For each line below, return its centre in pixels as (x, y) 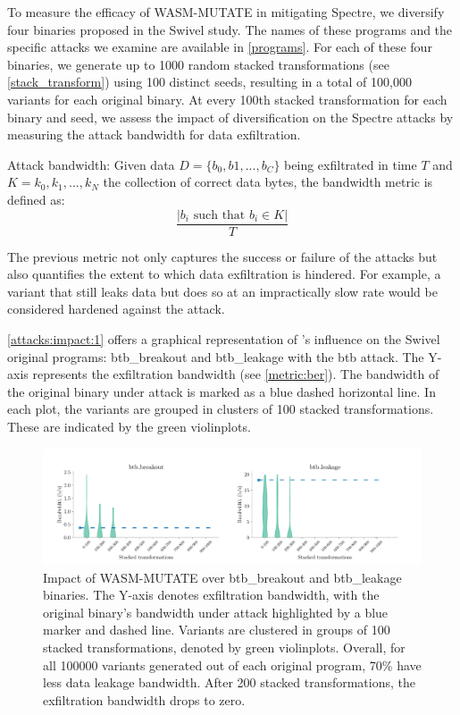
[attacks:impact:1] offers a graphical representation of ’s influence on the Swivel (224, 338)
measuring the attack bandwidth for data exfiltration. (154, 135)
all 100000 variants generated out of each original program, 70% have (232, 665)
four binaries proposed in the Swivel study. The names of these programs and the (230, 29)
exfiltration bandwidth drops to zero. (144, 699)
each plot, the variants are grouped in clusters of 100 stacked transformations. (221, 409)
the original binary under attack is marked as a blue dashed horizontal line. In (222, 391)
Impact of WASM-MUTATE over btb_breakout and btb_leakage (222, 577)
